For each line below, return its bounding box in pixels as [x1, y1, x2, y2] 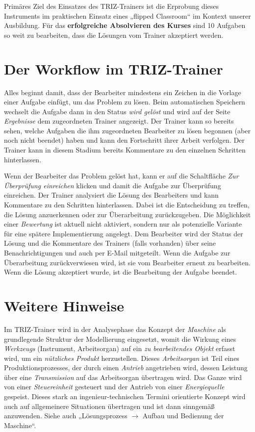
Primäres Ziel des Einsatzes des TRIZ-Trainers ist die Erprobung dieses [4, 1, 219, 11]
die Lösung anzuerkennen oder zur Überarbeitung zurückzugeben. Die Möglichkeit [4, 209, 251, 219]
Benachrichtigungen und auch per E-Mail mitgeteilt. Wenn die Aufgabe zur [4, 248, 230, 257]
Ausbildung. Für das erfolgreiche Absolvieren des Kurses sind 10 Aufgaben [4, 20, 246, 30]
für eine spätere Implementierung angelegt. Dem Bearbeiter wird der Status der [4, 228, 243, 238]
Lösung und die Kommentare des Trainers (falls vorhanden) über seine [4, 238, 216, 248]
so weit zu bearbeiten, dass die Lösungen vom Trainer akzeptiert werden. [4, 29, 224, 40]
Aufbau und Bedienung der [142, 410, 224, 421]
